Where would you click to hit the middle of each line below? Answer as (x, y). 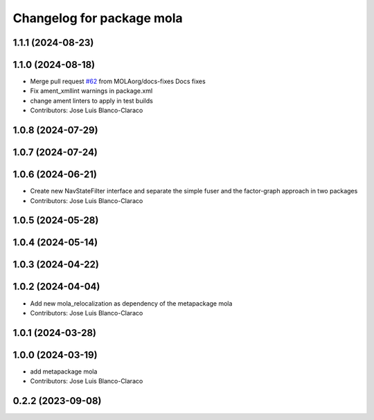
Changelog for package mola (98, 18)
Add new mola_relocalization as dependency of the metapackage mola (131, 303)
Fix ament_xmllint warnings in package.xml (91, 91)
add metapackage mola (64, 371)
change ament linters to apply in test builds (92, 100)
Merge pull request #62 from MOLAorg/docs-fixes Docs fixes (118, 81)
